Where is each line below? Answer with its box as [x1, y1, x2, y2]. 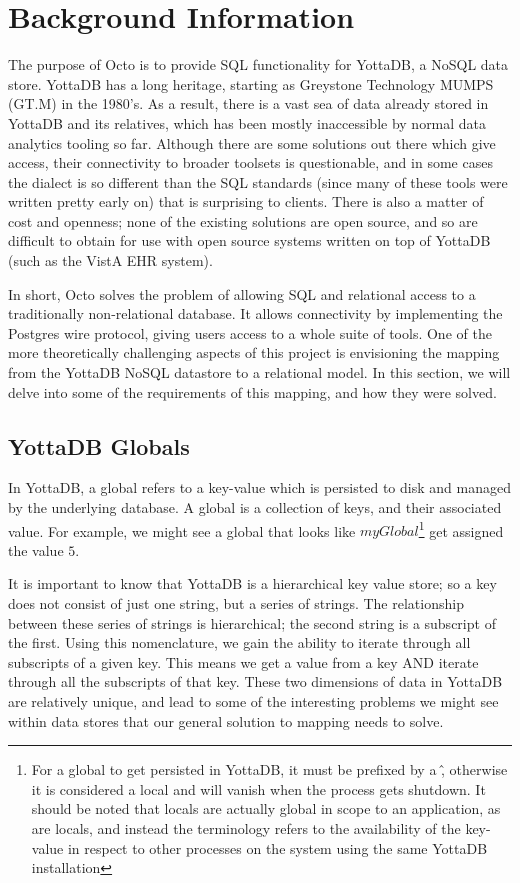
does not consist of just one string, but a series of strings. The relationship [8, 593, 464, 614]
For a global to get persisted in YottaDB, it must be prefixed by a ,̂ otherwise [31, 759, 508, 780]
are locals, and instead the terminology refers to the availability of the [31, 817, 461, 838]
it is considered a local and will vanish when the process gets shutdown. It [31, 778, 486, 799]
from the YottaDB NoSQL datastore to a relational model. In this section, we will [8, 362, 511, 383]
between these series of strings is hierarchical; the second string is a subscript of [8, 612, 496, 633]
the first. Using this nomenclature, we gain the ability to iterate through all [8, 632, 471, 653]
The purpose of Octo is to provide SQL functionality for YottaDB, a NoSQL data [8, 54, 509, 75]
